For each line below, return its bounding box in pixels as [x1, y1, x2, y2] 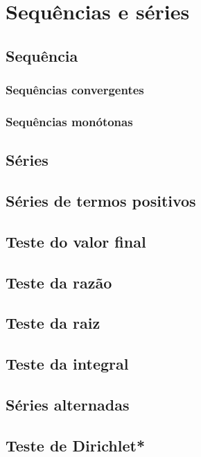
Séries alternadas [6, 393, 130, 415]
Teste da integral [6, 353, 129, 374]
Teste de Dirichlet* [6, 434, 145, 456]
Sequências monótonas [6, 112, 133, 130]
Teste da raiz [6, 312, 101, 334]
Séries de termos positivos [6, 190, 196, 212]
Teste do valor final [6, 230, 146, 252]
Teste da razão [6, 271, 112, 293]
